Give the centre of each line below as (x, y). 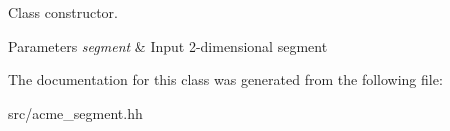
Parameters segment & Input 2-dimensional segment (168, 45)
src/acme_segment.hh (75, 112)
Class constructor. (63, 12)
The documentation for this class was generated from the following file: (225, 79)
